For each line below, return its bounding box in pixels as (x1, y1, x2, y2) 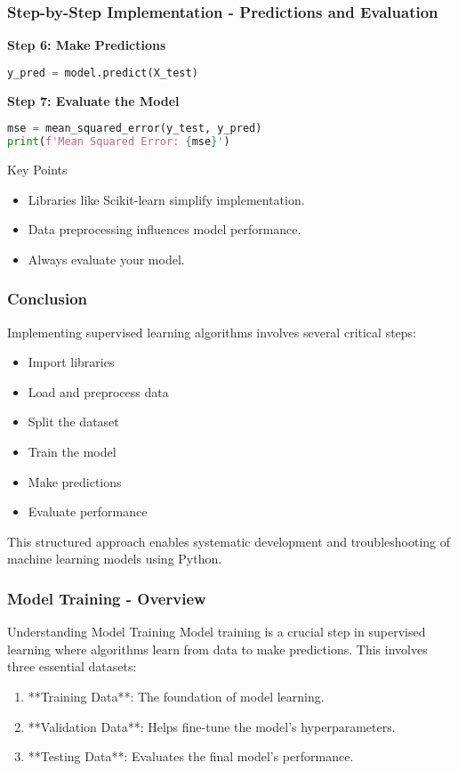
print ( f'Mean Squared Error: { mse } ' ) (7, 135, 230, 149)
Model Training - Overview (7, 587, 206, 609)
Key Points (7, 160, 68, 179)
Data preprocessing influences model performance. (28, 220, 301, 239)
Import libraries (28, 353, 115, 371)
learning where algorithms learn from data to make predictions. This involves (7, 639, 428, 658)
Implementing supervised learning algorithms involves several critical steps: (7, 322, 416, 341)
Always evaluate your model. (28, 249, 185, 268)
